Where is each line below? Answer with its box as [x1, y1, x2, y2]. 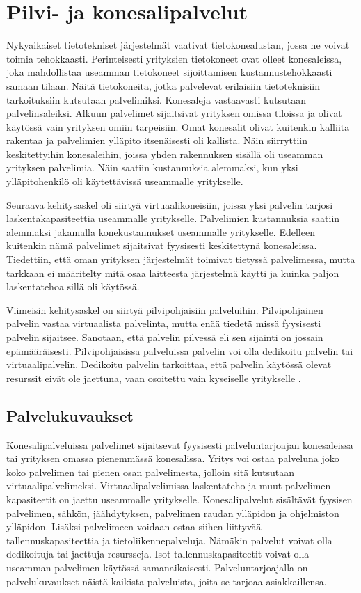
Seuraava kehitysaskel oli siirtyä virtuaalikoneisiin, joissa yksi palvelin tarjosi [6, 197, 333, 212]
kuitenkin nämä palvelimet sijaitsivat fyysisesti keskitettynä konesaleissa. [6, 238, 317, 253]
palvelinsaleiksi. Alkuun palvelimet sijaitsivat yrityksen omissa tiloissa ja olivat [6, 106, 342, 120]
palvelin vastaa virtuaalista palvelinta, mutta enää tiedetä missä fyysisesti [6, 316, 321, 331]
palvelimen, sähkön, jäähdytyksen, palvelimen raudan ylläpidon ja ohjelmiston [6, 505, 339, 520]
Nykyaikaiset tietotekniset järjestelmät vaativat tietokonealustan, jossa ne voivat [6, 38, 350, 52]
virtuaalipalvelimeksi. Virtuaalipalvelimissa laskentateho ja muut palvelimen [6, 478, 331, 493]
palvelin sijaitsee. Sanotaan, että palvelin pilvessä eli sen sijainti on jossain [6, 330, 323, 344]
